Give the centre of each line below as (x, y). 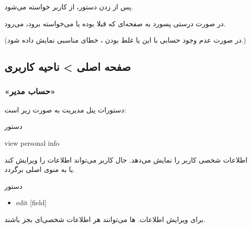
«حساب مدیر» (30, 91)
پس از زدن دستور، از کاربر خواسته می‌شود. (69, 6)
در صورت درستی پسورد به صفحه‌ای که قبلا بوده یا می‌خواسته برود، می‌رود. (115, 23)
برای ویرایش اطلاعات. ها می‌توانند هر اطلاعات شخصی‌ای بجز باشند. (105, 219)
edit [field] (31, 202)
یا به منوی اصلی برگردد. (40, 169)
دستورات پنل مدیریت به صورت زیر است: (65, 109)
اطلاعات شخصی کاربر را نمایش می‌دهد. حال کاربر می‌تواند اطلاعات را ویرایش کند (126, 159)
